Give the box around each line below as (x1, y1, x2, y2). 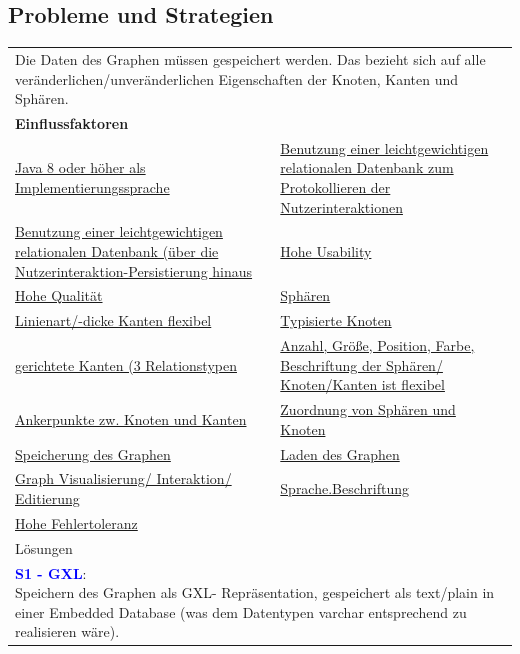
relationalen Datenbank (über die (15, 241, 219, 262)
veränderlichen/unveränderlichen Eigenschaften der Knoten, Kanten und (15, 68, 459, 89)
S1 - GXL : (15, 562, 87, 583)
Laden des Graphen (280, 443, 400, 464)
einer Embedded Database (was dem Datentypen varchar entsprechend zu (15, 601, 467, 622)
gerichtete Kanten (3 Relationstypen (15, 354, 237, 375)
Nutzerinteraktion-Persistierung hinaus (15, 260, 253, 281)
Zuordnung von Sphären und (280, 399, 456, 420)
